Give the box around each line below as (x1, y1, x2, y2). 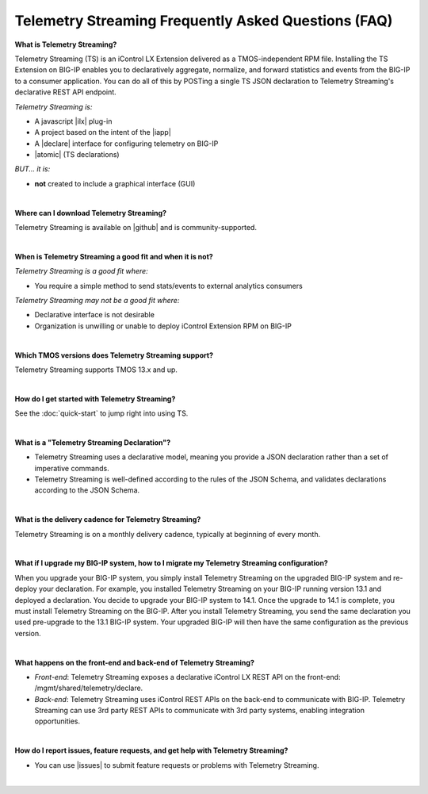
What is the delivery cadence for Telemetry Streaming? (14, 515, 201, 524)
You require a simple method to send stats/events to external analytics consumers (34, 281, 303, 290)
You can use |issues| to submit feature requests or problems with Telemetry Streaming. (34, 760, 319, 769)
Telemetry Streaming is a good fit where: (14, 267, 148, 276)
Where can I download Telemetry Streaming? (14, 208, 166, 217)
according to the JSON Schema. (34, 485, 140, 495)
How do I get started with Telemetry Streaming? (14, 393, 176, 404)
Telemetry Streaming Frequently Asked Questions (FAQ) (14, 12, 393, 29)
